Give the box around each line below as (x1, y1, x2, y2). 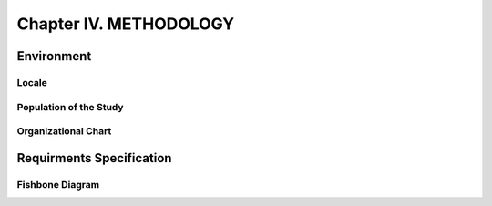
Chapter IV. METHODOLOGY (16, 14, 235, 34)
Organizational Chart (16, 125, 112, 138)
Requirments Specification (16, 150, 172, 166)
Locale (16, 76, 47, 88)
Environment (16, 48, 92, 64)
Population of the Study (16, 100, 124, 113)
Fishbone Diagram (16, 178, 100, 191)
